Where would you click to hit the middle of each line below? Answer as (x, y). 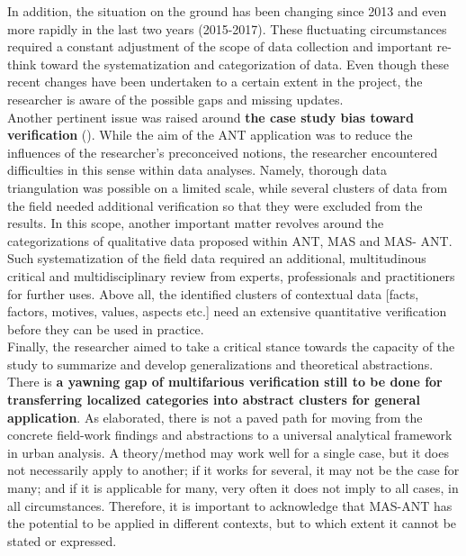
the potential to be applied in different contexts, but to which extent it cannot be (232, 523)
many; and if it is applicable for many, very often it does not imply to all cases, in (233, 488)
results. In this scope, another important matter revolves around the (196, 223)
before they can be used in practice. (106, 328)
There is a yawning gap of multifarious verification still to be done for (225, 382)
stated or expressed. (62, 540)
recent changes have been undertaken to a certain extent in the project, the (215, 82)
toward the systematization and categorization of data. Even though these (244, 64)
